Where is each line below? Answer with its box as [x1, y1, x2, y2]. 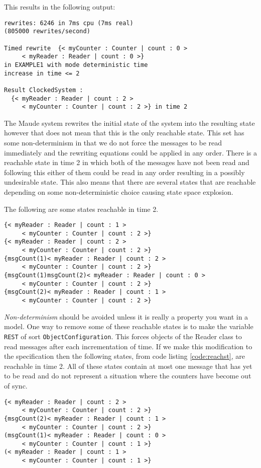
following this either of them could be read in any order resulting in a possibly [4, 167, 245, 177]
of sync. [4, 380, 28, 391]
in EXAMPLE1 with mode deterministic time [4, 61, 148, 68]
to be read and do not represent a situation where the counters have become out [4, 370, 251, 381]
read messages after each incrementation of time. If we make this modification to [4, 341, 252, 351]
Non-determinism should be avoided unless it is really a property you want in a [4, 311, 248, 322]
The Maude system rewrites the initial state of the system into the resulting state [4, 117, 255, 128]
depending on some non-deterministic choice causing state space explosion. [4, 186, 233, 197]
